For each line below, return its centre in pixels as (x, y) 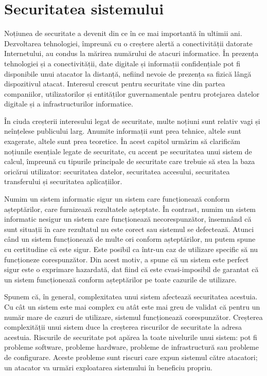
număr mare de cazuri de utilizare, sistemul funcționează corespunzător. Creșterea (133, 317)
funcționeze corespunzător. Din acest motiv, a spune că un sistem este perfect (127, 259)
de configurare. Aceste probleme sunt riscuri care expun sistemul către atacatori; (131, 357)
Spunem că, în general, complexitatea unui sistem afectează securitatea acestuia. (131, 297)
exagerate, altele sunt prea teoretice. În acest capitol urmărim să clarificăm (122, 141)
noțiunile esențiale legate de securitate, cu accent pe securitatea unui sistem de (128, 151)
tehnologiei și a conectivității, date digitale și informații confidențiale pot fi (122, 63)
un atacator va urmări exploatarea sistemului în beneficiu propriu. (108, 367)
